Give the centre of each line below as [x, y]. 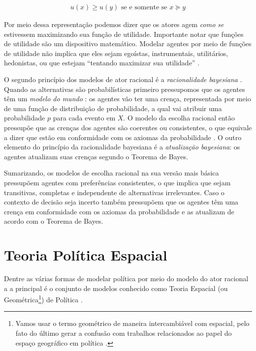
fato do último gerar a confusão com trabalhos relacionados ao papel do [124, 333]
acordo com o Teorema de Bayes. [54, 221]
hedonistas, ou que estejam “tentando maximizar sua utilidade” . [102, 63]
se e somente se [144, 8]
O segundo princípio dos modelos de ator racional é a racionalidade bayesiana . [123, 79]
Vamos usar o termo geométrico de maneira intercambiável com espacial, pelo [132, 323]
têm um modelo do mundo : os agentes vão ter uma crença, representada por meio [128, 99]
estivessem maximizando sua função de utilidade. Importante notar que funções [124, 34]
